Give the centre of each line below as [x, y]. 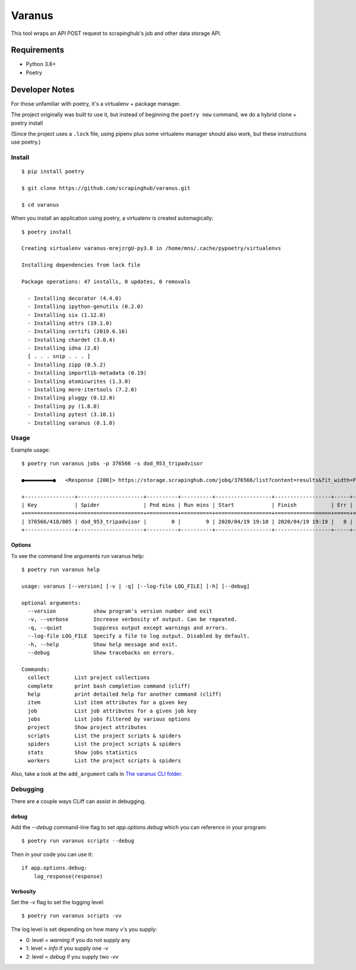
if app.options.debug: [55, 868]
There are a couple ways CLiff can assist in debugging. [78, 801]
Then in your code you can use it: [52, 854]
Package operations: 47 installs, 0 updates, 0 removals [106, 281]
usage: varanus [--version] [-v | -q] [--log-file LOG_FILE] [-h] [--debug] [136, 586]
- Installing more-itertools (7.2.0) [82, 390]
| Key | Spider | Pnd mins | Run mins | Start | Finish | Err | [187, 505]
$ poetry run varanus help [61, 570]
